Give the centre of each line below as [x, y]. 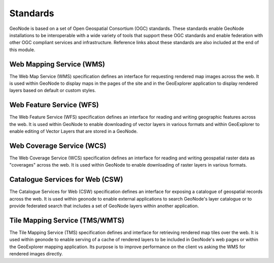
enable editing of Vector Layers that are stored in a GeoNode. [74, 131]
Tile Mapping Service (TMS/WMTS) [67, 220]
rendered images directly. [36, 254]
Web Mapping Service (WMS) [57, 64]
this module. [22, 50]
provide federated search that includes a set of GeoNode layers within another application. [104, 206]
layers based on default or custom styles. [53, 90]
